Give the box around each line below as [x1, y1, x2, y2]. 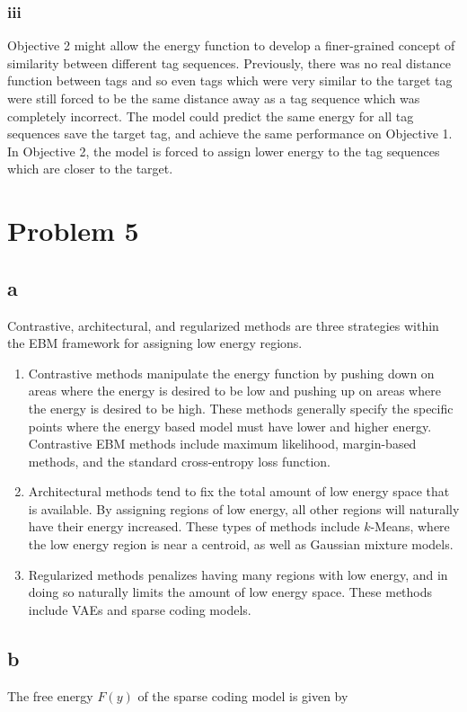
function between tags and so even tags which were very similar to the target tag [7, 71, 453, 90]
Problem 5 [7, 212, 139, 249]
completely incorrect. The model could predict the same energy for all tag [7, 106, 414, 125]
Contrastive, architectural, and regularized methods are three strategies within [7, 316, 439, 334]
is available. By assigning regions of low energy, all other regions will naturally [28, 499, 460, 518]
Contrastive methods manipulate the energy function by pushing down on [28, 363, 435, 382]
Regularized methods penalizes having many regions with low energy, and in [28, 565, 448, 583]
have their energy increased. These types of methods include [28, 517, 360, 536]
